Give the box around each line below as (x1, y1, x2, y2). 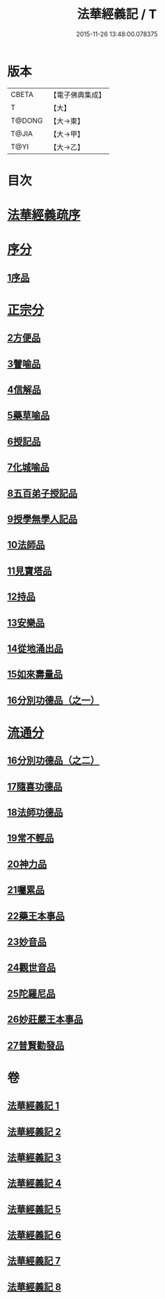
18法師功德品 (7, 807, 63, 819)
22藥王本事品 (7, 910, 65, 922)
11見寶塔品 (7, 565, 52, 577)
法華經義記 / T (77, 6, 157, 22)
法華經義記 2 (7, 1125, 61, 1137)
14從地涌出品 (7, 642, 64, 654)
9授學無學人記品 (7, 513, 78, 525)
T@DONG (10, 116, 43, 126)
